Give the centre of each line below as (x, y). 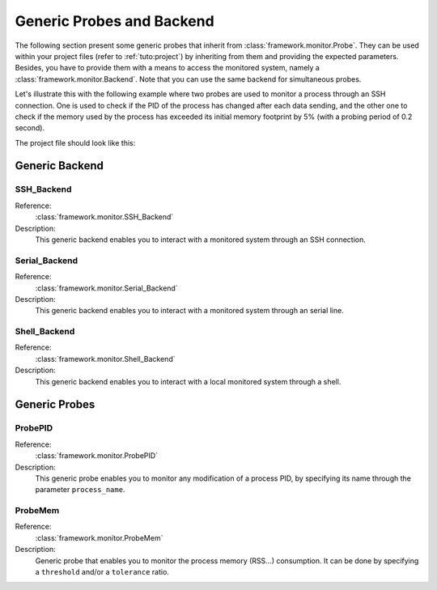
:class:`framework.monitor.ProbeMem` (99, 537)
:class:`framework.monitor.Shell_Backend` (105, 359)
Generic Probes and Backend (115, 21)
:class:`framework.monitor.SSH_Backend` (104, 217)
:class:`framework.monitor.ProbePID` (96, 456)
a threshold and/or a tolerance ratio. (102, 572)
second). (30, 128)
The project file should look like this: (75, 142)
